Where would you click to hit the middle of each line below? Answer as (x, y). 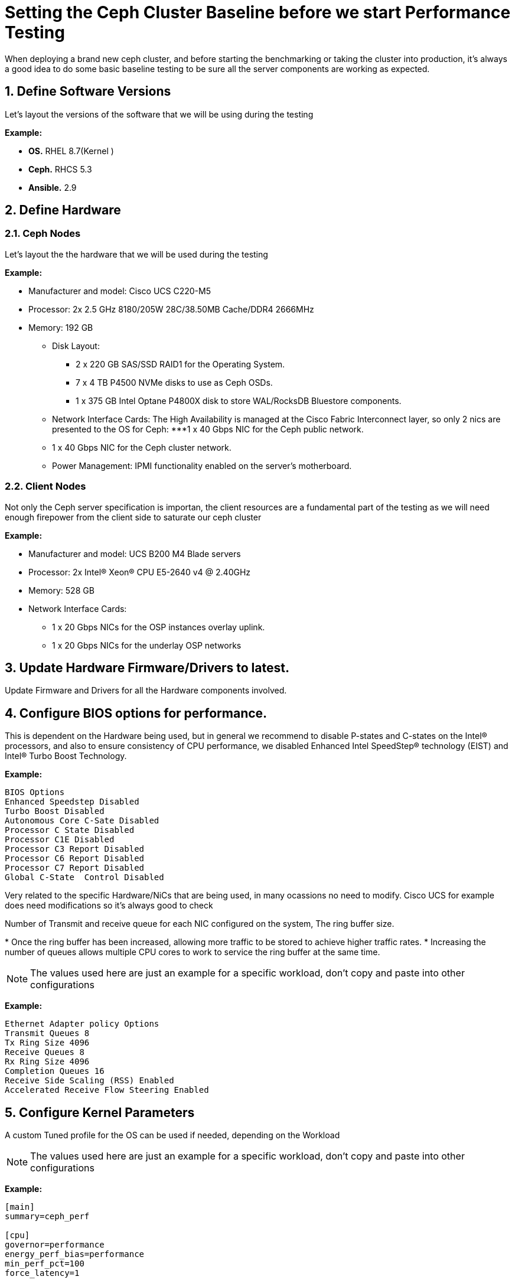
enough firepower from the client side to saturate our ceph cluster (133, 517)
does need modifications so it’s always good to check (109, 906)
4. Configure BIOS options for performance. (136, 713)
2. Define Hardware (63, 210)
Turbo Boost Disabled (55, 811)
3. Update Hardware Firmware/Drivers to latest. (147, 667)
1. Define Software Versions (88, 92)
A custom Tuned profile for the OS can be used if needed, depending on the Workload (172, 1135)
